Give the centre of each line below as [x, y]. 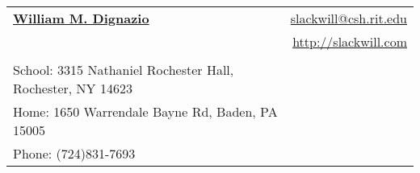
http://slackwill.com [350, 41]
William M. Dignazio [81, 18]
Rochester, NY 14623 [73, 88]
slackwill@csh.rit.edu [349, 18]
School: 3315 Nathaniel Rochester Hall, [124, 70]
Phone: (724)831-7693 [74, 153]
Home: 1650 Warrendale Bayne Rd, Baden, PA [145, 111]
